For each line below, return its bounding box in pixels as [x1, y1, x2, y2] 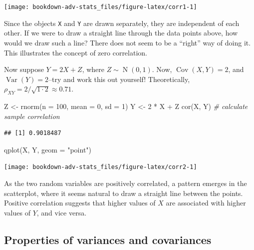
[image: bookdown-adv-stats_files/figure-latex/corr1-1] [4, 3, 197, 10]
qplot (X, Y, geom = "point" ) [4, 144, 92, 154]
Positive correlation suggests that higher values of [4, 197, 156, 208]
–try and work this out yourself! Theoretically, [48, 73, 190, 84]
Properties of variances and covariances [4, 231, 212, 247]
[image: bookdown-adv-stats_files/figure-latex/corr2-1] [4, 163, 197, 171]
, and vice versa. [36, 207, 87, 217]
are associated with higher [166, 197, 246, 208]
